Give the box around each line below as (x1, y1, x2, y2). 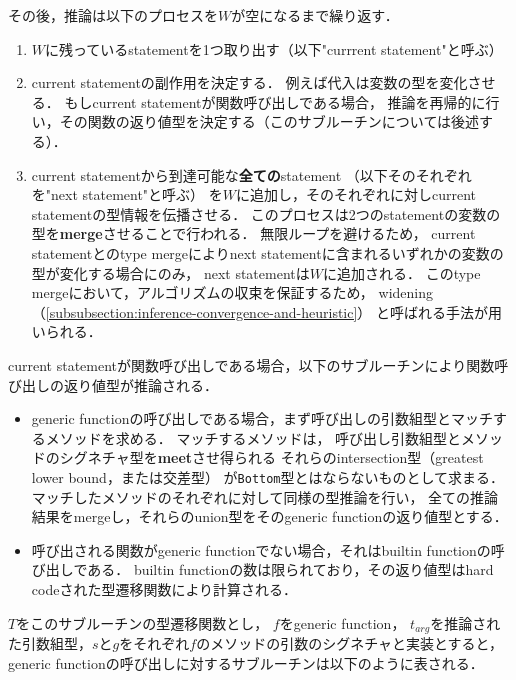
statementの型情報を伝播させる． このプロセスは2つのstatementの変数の (31, 203, 501, 224)
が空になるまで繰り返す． (231, 5, 399, 25)
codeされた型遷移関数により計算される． (31, 578, 298, 599)
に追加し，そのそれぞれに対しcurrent (236, 184, 477, 205)
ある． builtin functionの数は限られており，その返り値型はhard (87, 559, 494, 580)
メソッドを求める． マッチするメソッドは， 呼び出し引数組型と (45, 427, 462, 448)
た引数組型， (8, 632, 92, 653)
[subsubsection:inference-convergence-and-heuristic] (45, 301, 358, 322)
